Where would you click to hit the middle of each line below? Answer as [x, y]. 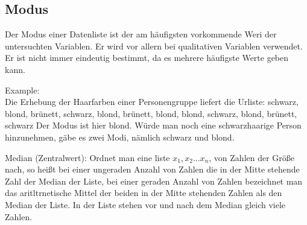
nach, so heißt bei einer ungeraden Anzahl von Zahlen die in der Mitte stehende [152, 169]
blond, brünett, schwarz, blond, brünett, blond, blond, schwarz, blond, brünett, [151, 113]
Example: [22, 90]
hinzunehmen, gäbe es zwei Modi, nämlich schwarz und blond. [120, 137]
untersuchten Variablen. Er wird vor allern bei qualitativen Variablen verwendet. [154, 46]
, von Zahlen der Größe [252, 157]
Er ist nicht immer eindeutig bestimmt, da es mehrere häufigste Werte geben [147, 58]
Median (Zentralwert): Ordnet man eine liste [87, 157]
